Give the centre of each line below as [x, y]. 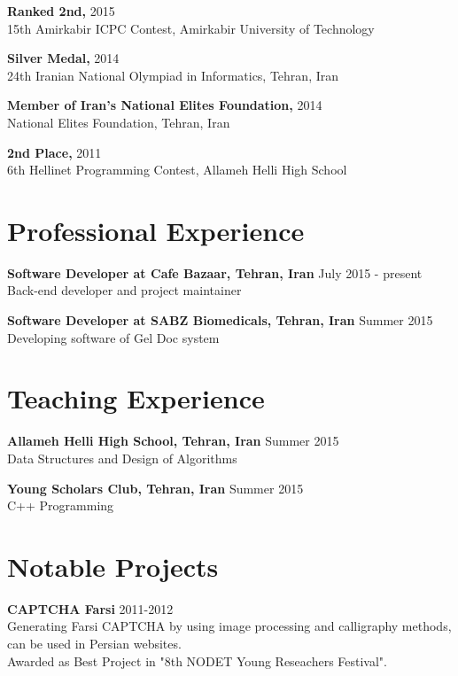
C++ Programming [61, 505]
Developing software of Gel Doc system [113, 337]
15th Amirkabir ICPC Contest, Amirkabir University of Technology [191, 28]
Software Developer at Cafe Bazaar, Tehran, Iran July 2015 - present [215, 272]
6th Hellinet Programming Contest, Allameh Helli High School [177, 170]
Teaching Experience [136, 398]
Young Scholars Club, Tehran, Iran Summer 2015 [155, 488]
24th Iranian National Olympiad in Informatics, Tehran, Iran [173, 75]
